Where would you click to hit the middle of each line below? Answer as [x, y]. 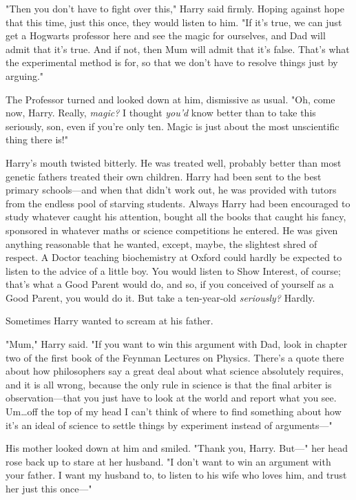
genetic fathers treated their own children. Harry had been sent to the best [164, 176]
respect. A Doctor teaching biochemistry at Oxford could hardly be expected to [174, 257]
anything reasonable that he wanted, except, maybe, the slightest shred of [161, 243]
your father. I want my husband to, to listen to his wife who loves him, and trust [176, 475]
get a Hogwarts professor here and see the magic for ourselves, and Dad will [166, 35]
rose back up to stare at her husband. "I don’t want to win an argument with [168, 461]
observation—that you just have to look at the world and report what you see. [171, 398]
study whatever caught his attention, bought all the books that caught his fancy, [176, 217]
